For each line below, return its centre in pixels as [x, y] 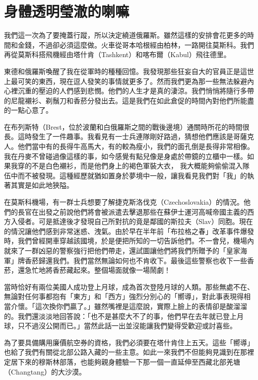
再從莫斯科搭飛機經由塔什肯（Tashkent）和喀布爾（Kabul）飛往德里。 [117, 54]
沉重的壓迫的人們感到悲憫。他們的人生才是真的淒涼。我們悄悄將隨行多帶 [136, 91]
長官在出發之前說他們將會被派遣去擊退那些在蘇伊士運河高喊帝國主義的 [132, 211]
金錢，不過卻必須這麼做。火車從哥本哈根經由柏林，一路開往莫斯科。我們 [136, 44]
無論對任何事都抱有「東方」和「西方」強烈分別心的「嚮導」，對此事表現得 [124, 296]
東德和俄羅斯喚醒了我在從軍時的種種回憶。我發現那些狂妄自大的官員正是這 [126, 71]
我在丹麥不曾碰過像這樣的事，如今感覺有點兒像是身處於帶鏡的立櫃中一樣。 [126, 156]
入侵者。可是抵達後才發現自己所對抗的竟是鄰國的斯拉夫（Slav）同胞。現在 [132, 221]
